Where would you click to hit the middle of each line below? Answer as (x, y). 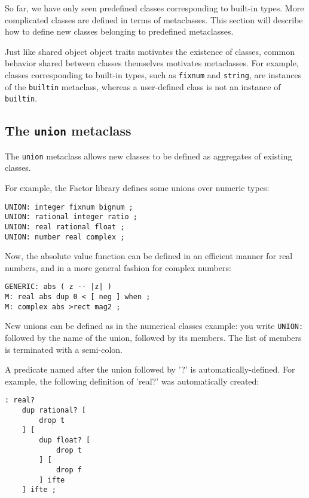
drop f (69, 470)
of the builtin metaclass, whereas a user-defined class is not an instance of (143, 86)
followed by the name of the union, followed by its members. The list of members (153, 337)
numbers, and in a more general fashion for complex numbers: (118, 267)
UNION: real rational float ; (65, 227)
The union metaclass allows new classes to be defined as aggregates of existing (149, 156)
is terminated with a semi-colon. (64, 349)
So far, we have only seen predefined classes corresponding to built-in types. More (154, 8)
